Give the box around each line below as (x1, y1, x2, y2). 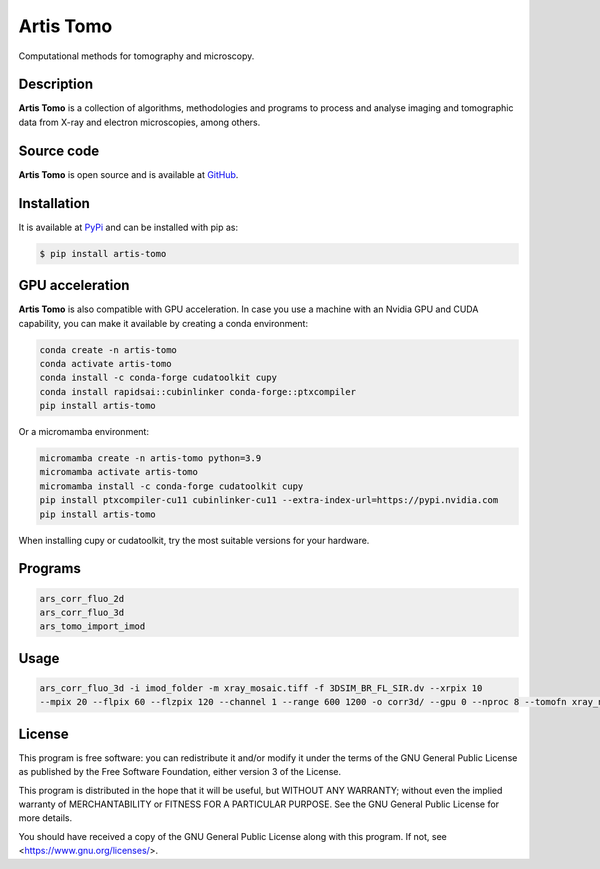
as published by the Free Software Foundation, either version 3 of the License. (18, 766, 342, 778)
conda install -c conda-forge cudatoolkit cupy (39, 372, 277, 384)
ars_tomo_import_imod (39, 621, 146, 632)
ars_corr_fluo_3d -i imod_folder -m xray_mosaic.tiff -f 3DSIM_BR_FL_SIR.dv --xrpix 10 (39, 682, 483, 694)
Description (18, 76, 94, 93)
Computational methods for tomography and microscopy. (18, 50, 255, 62)
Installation (18, 195, 90, 212)
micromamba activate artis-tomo (39, 466, 199, 478)
